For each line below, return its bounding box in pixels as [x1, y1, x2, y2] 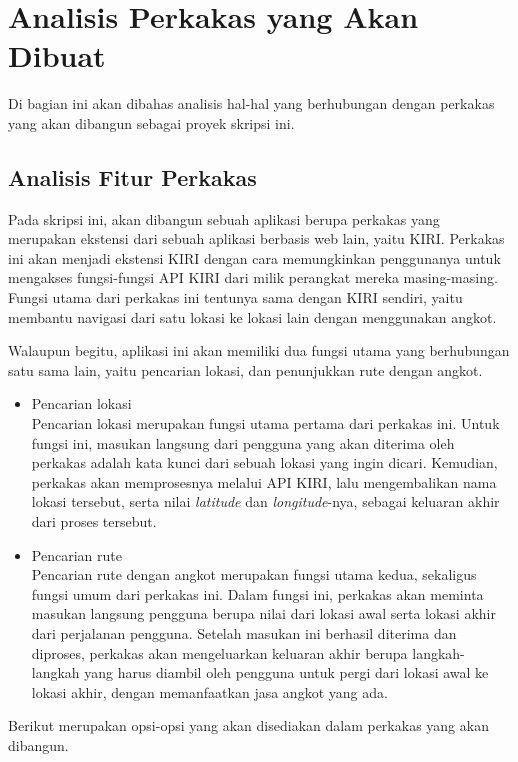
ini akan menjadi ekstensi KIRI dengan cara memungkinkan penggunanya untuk [8, 247, 501, 268]
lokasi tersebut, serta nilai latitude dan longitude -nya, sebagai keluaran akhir [31, 491, 500, 512]
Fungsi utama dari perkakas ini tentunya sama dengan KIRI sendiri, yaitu [8, 287, 463, 308]
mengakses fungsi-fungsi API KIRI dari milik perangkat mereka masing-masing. [8, 267, 498, 288]
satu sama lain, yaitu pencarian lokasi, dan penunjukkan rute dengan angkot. [8, 359, 483, 380]
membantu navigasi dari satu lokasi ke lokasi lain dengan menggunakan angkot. [8, 306, 497, 327]
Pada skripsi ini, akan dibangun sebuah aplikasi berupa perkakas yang [8, 208, 440, 229]
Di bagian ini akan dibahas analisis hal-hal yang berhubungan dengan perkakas [8, 93, 495, 114]
